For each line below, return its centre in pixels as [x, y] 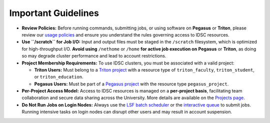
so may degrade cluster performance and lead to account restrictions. [94, 56]
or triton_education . [59, 77]
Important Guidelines [54, 13]
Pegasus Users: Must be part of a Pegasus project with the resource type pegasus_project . [131, 84]
